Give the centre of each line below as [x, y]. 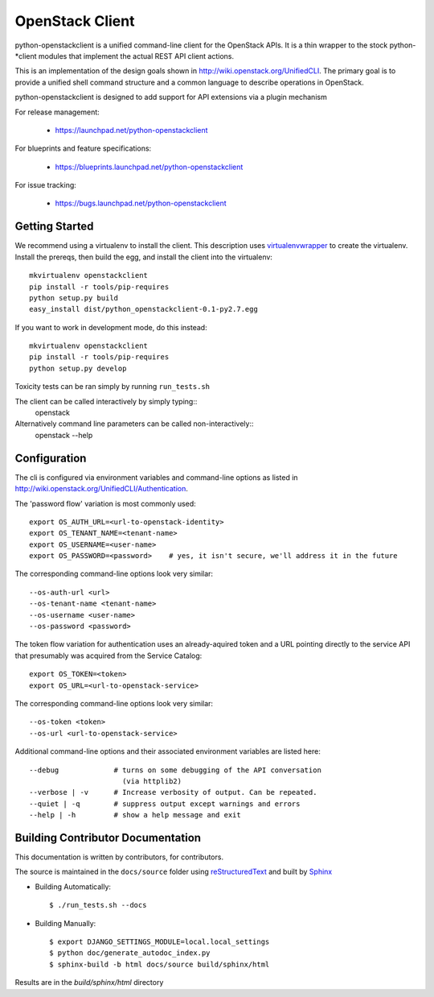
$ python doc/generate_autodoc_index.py [130, 953]
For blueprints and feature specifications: [83, 148]
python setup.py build [74, 298]
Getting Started [54, 227]
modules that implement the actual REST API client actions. [136, 56]
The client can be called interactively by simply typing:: [106, 401]
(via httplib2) [152, 781]
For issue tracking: [45, 185]
